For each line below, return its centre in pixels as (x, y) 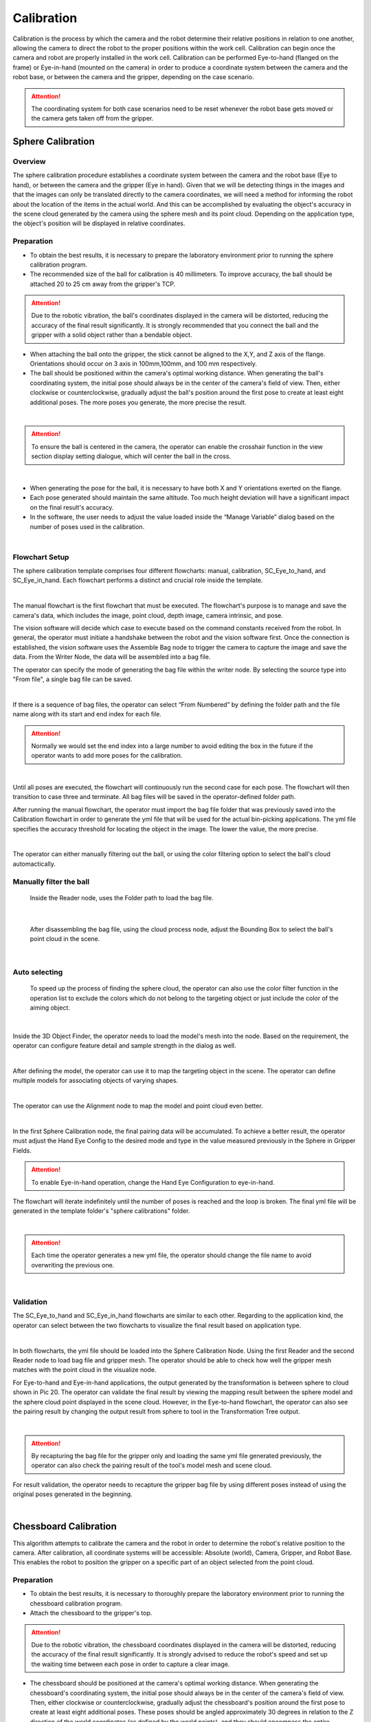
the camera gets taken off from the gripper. (92, 118)
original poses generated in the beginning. (72, 1494)
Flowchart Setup (41, 557)
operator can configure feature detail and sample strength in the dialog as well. (124, 1046)
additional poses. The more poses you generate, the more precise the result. (138, 402)
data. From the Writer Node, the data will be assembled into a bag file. (112, 657)
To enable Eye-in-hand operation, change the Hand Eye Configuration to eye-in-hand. (153, 1182)
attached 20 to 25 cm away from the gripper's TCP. (103, 284)
